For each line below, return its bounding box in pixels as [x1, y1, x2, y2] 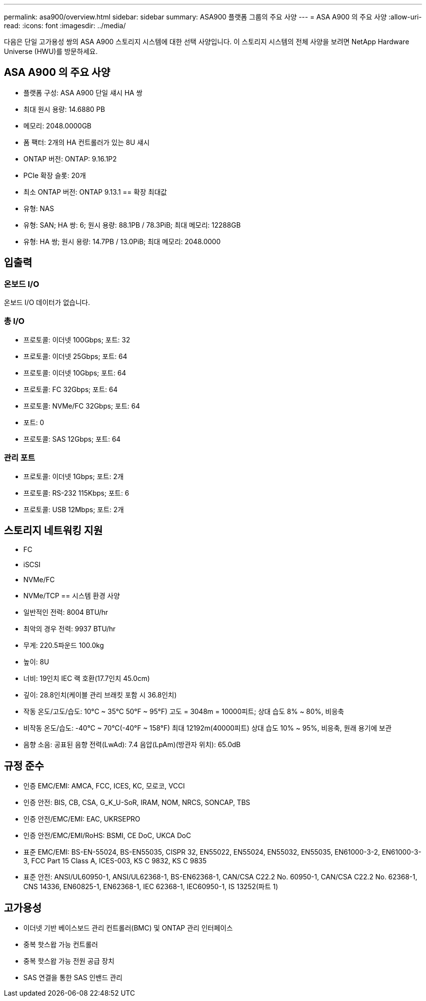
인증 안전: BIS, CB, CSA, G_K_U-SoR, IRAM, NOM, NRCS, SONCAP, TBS [23, 798, 250, 807]
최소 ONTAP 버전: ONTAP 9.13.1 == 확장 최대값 [23, 187, 167, 196]
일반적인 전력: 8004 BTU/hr [23, 608, 108, 617]
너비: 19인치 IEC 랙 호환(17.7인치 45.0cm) [23, 674, 150, 683]
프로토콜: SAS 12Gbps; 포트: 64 [23, 434, 121, 443]
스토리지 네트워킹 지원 [4, 524, 103, 536]
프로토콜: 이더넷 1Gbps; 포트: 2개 [23, 472, 124, 481]
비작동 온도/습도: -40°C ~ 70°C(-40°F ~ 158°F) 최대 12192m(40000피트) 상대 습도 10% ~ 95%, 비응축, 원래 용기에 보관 [23, 724, 392, 733]
